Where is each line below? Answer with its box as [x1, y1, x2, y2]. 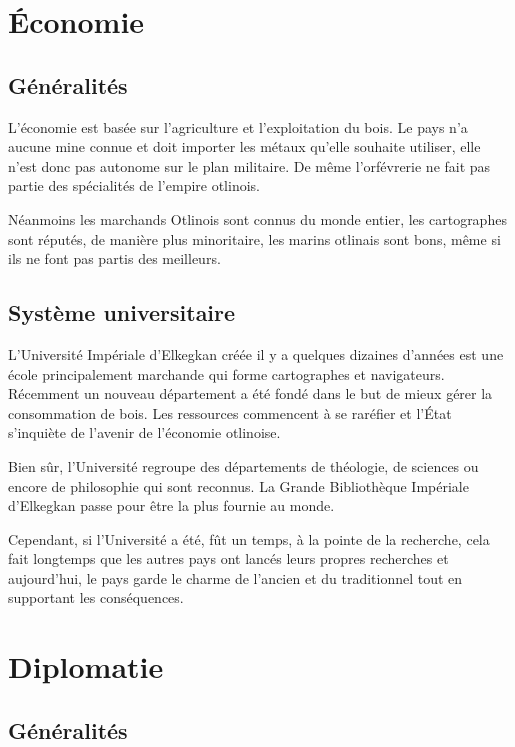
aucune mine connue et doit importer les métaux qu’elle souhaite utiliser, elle [8, 136, 481, 157]
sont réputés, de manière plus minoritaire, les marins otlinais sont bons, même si [8, 228, 501, 249]
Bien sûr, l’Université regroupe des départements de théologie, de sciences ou [8, 455, 479, 476]
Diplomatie [8, 646, 164, 687]
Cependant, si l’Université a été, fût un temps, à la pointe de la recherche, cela [8, 528, 490, 549]
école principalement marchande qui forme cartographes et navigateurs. [8, 363, 445, 384]
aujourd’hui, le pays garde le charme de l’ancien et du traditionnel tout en [8, 567, 463, 588]
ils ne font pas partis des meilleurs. [8, 248, 221, 269]
